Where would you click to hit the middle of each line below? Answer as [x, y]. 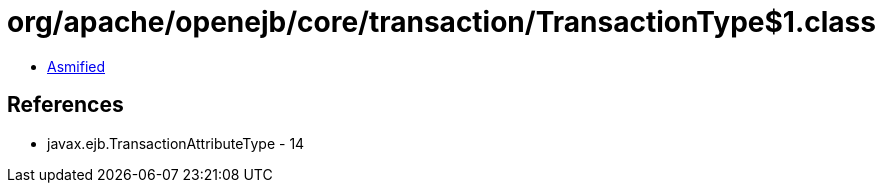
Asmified [76, 66]
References [65, 105]
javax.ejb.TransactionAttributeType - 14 [176, 143]
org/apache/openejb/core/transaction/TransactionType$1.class [441, 22]
